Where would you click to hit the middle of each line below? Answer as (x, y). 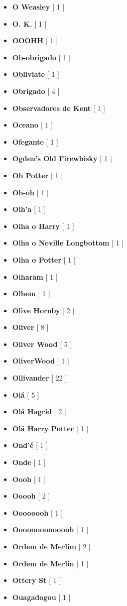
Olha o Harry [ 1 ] (43, 226)
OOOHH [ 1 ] (35, 40)
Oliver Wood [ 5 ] (42, 344)
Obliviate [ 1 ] (36, 74)
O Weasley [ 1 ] (38, 7)
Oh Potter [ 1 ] (38, 175)
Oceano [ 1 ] (33, 125)
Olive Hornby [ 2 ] (43, 310)
